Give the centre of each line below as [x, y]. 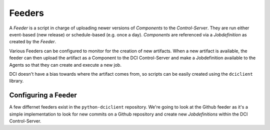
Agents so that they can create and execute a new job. [65, 65]
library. [16, 81]
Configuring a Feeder [43, 95]
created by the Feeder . [33, 42]
